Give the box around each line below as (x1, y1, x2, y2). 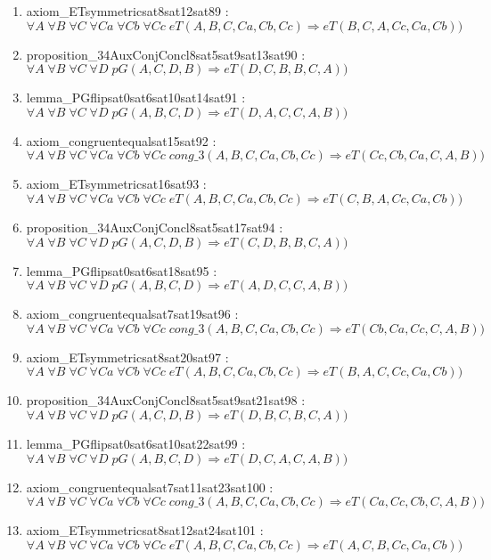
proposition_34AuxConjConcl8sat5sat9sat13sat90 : (26, 45, 306, 63)
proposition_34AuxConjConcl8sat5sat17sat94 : (26, 217, 283, 236)
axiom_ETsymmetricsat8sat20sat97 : (26, 347, 229, 366)
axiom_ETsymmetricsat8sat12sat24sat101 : (26, 521, 264, 540)
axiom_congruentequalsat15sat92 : (26, 131, 217, 150)
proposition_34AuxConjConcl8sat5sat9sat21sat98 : (26, 391, 306, 410)
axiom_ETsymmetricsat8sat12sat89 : (26, 2, 229, 20)
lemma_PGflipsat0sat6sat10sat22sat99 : (26, 434, 246, 452)
